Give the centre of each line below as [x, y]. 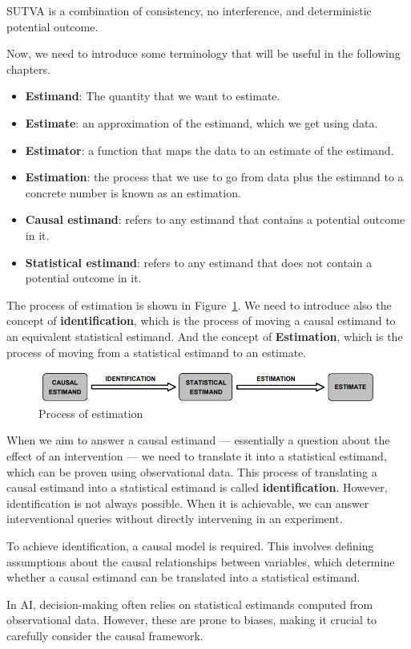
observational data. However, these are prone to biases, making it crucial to [192, 620]
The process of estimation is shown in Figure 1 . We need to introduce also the [199, 304]
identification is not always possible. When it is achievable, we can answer [188, 503]
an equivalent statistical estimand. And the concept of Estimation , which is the [205, 336]
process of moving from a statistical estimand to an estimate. [157, 352]
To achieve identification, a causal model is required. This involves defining [190, 545]
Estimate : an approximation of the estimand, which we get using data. [201, 122]
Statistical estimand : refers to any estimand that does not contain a [199, 262]
